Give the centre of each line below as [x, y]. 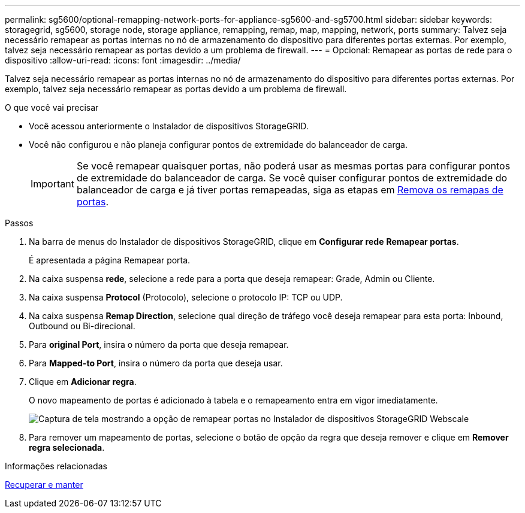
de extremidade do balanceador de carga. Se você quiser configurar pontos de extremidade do [292, 178]
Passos [19, 223]
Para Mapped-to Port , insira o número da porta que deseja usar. [156, 363]
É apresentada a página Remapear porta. [110, 260]
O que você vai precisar [52, 107]
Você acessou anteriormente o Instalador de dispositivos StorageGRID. [169, 126]
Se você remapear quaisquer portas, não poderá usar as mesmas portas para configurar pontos [293, 166]
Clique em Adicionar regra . [83, 382]
